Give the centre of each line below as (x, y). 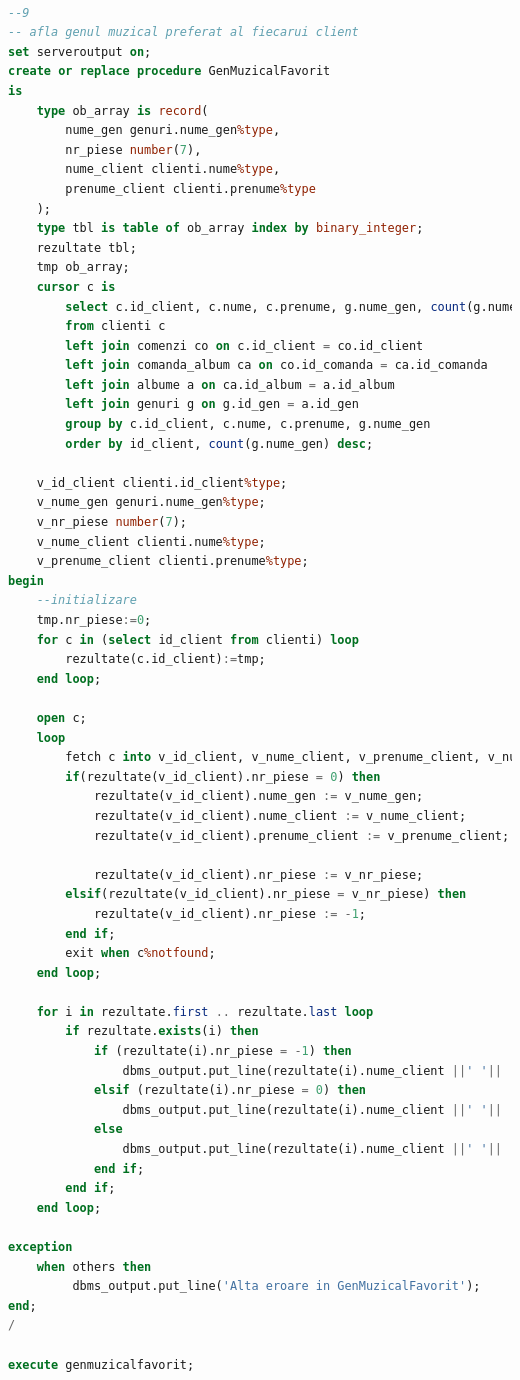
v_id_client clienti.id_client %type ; (162, 482)
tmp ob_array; (83, 267)
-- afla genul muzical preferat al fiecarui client (183, 32)
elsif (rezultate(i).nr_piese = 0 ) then (229, 1090)
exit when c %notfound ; (140, 953)
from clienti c (115, 326)
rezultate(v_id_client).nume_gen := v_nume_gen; (258, 796)
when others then (94, 1266)
